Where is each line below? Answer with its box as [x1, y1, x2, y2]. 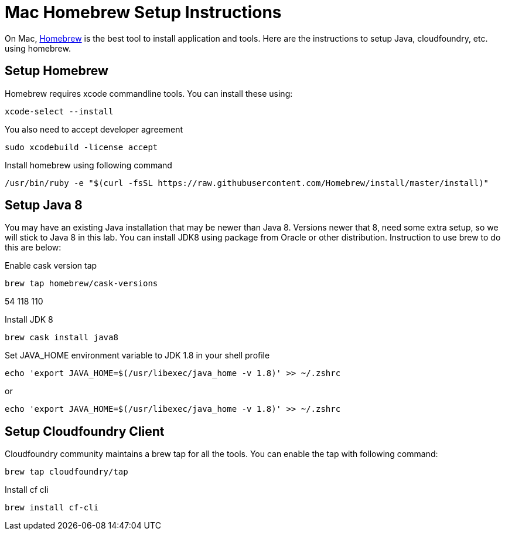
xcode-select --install [5, 106, 114, 116]
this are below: [5, 242, 62, 253]
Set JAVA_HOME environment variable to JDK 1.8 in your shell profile [5, 350, 270, 361]
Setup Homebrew [5, 63, 108, 79]
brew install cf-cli [5, 503, 99, 513]
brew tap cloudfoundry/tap [5, 467, 128, 477]
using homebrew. [5, 43, 71, 53]
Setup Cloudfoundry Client [5, 424, 165, 439]
